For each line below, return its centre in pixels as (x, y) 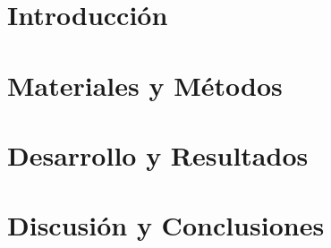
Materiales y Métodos (145, 85)
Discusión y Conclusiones (166, 225)
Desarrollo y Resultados (158, 154)
